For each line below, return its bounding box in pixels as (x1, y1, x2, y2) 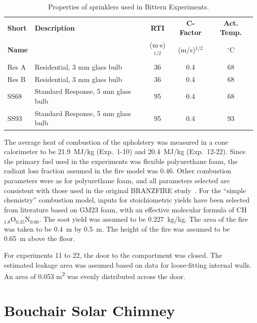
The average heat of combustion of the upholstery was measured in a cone (4, 136, 228, 147)
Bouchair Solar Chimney (4, 300, 175, 320)
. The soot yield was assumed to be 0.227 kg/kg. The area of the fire (39, 214, 248, 224)
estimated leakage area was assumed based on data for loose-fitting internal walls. (4, 259, 252, 270)
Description (35, 22, 75, 33)
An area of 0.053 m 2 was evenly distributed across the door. (4, 270, 185, 281)
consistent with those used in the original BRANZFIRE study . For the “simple (4, 185, 246, 195)
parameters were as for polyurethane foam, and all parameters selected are (4, 175, 230, 185)
